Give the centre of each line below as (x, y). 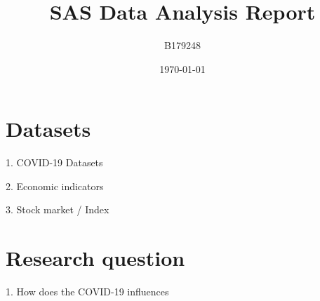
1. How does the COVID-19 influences (87, 292)
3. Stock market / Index (58, 209)
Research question (95, 258)
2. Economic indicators (55, 186)
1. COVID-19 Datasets (54, 162)
